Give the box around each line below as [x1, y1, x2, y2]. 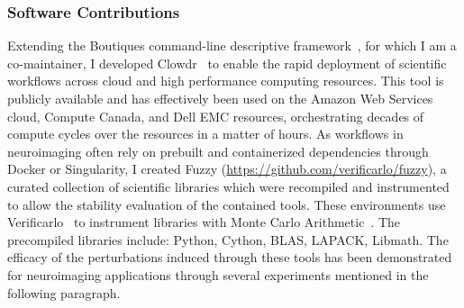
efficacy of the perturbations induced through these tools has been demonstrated [7, 248, 452, 267]
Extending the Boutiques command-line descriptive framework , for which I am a [7, 36, 457, 55]
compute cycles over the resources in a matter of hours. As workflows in [7, 124, 404, 143]
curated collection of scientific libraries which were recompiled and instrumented [7, 177, 450, 195]
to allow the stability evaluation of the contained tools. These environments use [7, 195, 446, 213]
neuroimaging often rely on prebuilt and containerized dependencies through [7, 141, 429, 160]
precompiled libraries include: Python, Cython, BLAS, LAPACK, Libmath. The [7, 230, 449, 249]
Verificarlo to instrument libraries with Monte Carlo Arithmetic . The [7, 213, 401, 231]
